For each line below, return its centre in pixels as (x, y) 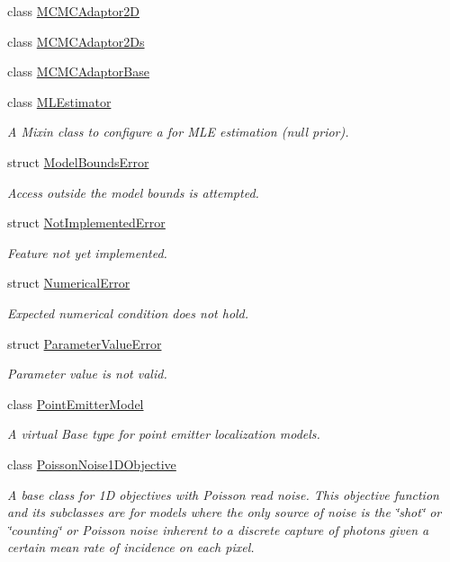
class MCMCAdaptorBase (78, 71)
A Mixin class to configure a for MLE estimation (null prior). (178, 132)
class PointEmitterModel (76, 403)
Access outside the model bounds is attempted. (133, 192)
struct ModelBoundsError (78, 161)
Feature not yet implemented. (87, 252)
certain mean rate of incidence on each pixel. (131, 547)
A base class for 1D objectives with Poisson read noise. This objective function (223, 494)
